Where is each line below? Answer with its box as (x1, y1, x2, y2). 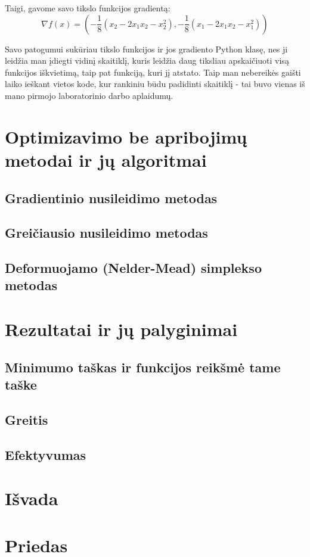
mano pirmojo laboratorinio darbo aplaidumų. (5, 89, 173, 101)
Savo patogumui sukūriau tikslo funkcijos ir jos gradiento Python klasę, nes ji (5, 42, 288, 55)
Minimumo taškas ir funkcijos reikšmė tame (5, 357, 281, 376)
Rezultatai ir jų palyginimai (5, 317, 238, 341)
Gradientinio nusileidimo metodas (5, 188, 218, 207)
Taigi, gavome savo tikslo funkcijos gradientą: (5, 2, 170, 14)
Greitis (5, 410, 48, 428)
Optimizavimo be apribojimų (5, 124, 247, 148)
